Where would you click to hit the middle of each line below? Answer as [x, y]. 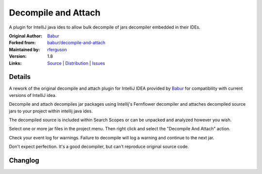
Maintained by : [25, 49]
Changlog [24, 160]
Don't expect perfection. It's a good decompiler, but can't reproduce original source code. [99, 147]
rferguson [57, 49]
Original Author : [25, 36]
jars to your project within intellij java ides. [51, 111]
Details [20, 77]
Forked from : [22, 43]
